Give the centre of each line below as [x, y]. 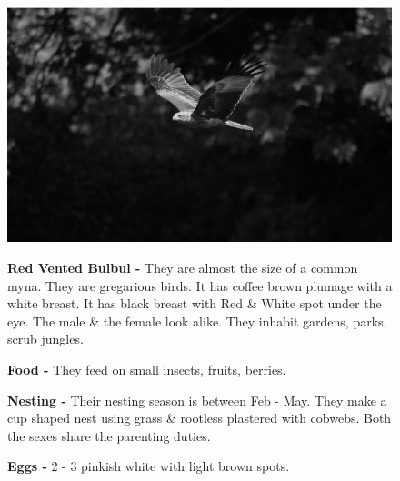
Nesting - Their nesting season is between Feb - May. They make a [197, 400]
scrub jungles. [45, 339]
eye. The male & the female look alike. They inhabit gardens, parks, [197, 321]
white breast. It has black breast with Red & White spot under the [195, 303]
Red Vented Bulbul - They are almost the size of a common [183, 268]
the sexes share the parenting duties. [109, 435]
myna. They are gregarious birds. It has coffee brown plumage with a [200, 285]
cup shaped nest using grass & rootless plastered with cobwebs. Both [200, 418]
